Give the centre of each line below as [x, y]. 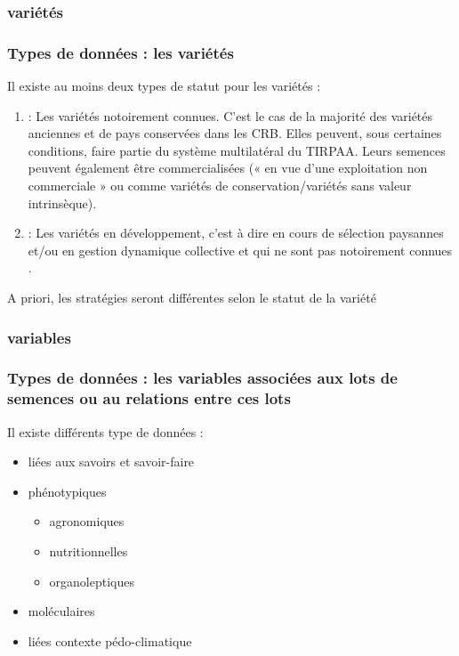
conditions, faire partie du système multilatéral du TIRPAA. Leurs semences [237, 150]
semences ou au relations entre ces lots [149, 398]
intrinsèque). [62, 202]
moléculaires [61, 611]
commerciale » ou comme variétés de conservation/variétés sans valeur [220, 186]
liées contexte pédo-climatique [110, 640]
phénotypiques [67, 491]
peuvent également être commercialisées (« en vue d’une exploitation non [228, 168]
